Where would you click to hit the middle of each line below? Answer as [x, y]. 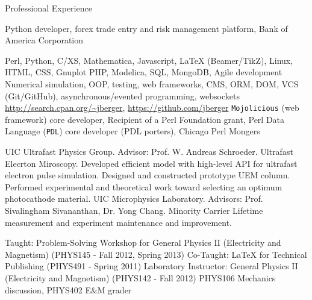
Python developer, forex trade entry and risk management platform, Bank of [146, 28]
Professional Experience [48, 8]
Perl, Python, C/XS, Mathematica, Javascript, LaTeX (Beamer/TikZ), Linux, [149, 60]
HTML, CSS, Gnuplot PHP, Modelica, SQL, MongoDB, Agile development [144, 72]
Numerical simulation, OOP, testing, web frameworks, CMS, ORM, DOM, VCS [152, 83]
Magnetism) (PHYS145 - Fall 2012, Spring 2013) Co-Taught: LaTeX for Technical [156, 254]
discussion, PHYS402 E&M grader [68, 289]
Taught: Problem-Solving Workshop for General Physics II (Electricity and [143, 242]
